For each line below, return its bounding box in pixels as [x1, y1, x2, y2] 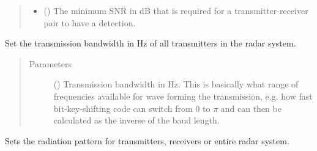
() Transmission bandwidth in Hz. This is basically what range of [53, 78, 299, 90]
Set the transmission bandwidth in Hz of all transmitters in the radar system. [5, 37, 296, 50]
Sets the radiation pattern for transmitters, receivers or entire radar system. [5, 134, 289, 147]
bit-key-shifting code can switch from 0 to [53, 101, 211, 114]
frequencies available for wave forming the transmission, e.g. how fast [53, 89, 313, 102]
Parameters [29, 57, 72, 70]
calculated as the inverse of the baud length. [53, 114, 220, 127]
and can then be [220, 101, 282, 114]
